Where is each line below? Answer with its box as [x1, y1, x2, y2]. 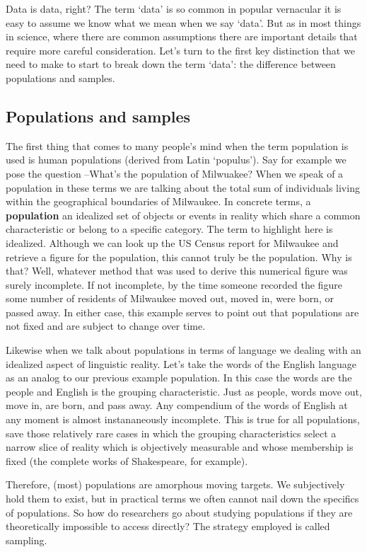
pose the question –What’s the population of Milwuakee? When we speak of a [6, 166, 344, 180]
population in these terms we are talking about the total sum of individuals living [6, 180, 360, 195]
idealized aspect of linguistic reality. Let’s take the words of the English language [6, 356, 356, 371]
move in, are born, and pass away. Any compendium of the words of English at [6, 398, 348, 413]
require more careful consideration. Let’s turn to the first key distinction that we [6, 42, 355, 57]
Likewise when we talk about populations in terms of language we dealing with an [6, 343, 361, 357]
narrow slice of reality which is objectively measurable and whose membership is [6, 439, 354, 454]
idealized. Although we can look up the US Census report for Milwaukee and [6, 235, 339, 250]
